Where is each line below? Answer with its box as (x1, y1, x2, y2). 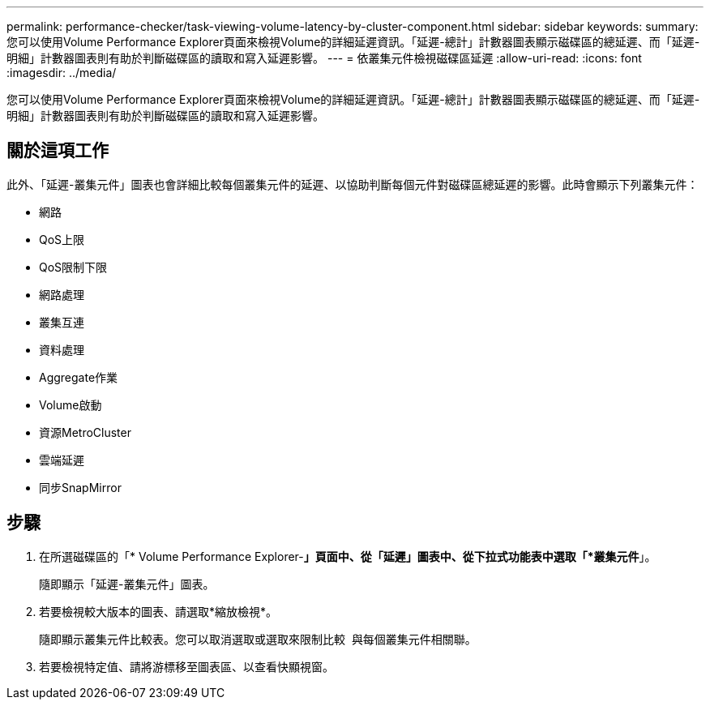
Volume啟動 (39, 397, 102, 412)
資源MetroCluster (39, 425, 131, 439)
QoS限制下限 (39, 259, 108, 274)
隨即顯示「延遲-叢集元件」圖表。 (39, 576, 215, 591)
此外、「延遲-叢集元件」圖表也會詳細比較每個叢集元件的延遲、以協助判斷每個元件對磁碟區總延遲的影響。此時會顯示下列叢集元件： (6, 177, 699, 191)
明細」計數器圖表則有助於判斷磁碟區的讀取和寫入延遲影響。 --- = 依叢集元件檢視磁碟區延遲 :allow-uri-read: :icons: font (6, 51, 642, 65)
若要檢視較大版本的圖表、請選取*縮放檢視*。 (39, 604, 278, 618)
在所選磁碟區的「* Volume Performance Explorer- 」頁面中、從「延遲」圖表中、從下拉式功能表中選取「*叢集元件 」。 (39, 549, 657, 563)
